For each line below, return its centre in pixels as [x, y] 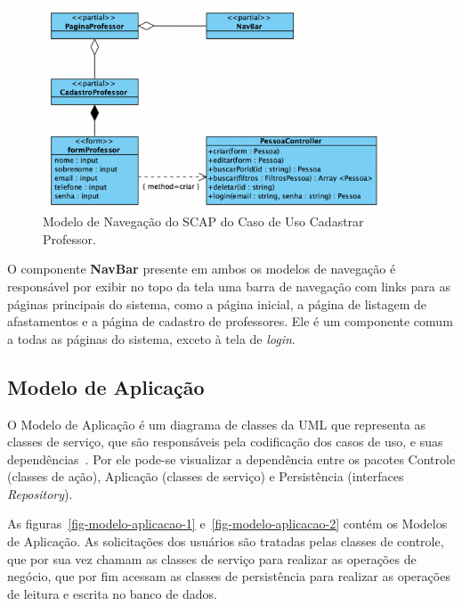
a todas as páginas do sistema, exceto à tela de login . [151, 338]
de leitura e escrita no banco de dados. [112, 593]
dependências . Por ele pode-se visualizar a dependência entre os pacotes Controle [231, 459]
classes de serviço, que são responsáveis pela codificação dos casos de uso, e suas [225, 442]
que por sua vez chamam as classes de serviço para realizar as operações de [212, 558]
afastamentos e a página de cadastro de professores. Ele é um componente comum [230, 321]
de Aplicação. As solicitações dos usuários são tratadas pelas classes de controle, [226, 541]
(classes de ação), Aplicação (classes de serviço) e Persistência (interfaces [206, 476]
